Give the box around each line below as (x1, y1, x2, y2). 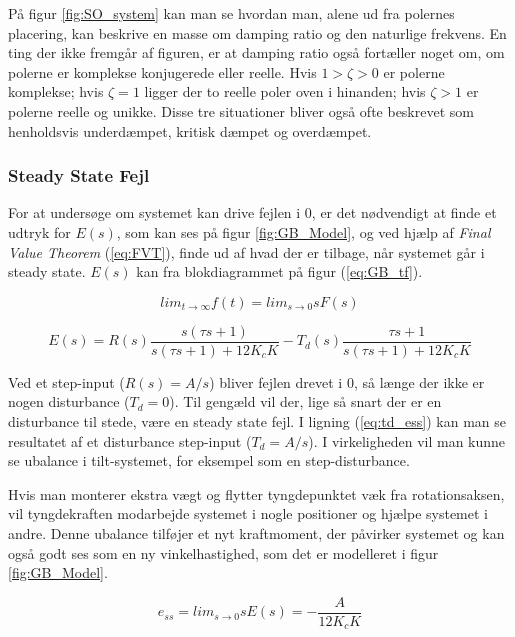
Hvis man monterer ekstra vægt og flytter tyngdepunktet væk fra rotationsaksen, (8, 483, 505, 504)
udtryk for (8, 221, 71, 242)
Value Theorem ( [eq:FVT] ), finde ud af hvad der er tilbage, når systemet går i (8, 241, 485, 262)
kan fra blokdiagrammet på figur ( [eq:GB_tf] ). (136, 261, 423, 282)
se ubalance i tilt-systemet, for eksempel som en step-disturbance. (8, 450, 410, 471)
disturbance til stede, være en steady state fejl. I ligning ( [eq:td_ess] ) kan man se (8, 411, 506, 431)
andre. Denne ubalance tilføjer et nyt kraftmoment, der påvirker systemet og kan (8, 522, 505, 543)
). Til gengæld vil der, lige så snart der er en (169, 391, 442, 412)
